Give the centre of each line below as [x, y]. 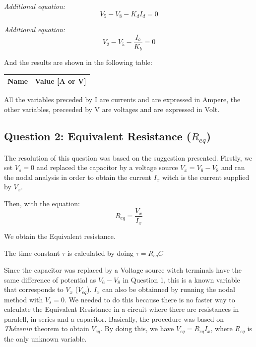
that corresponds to [34, 289]
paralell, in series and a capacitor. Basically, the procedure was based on [114, 318]
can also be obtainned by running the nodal [169, 289]
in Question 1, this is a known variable [181, 279]
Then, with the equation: [42, 203]
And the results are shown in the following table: [78, 62]
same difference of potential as [50, 279]
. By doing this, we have [137, 328]
